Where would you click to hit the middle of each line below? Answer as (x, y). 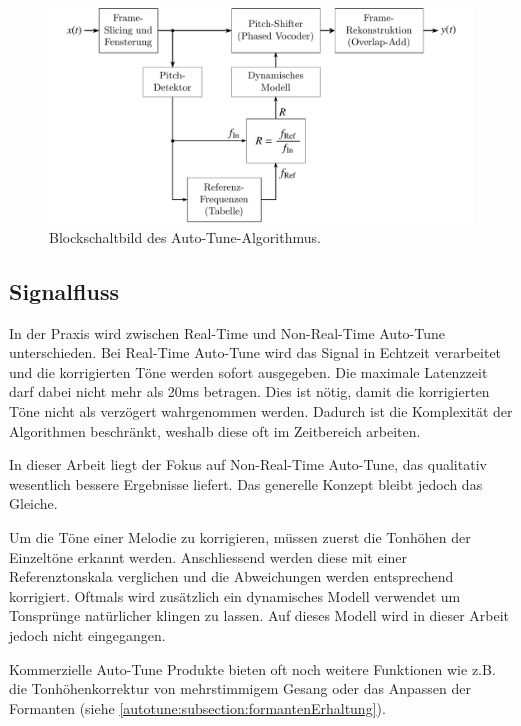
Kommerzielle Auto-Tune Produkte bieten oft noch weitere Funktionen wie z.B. (252, 668)
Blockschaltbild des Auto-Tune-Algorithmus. (185, 236)
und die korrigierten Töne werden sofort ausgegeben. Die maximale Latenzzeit (248, 371)
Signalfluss (64, 290)
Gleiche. (33, 503)
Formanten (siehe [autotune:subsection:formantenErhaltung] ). (197, 707)
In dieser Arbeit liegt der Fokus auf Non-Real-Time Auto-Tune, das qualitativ (248, 464)
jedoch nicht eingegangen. (87, 635)
